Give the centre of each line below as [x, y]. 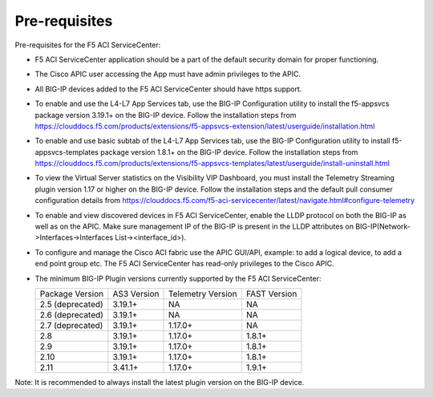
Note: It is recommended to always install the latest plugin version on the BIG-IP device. [160, 382]
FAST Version [271, 294]
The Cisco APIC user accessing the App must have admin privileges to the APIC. [168, 74]
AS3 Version [136, 294]
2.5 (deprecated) [71, 304]
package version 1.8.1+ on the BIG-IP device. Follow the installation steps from [229, 152]
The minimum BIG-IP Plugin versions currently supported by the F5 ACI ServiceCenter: [178, 278]
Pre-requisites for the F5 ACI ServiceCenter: [88, 45]
